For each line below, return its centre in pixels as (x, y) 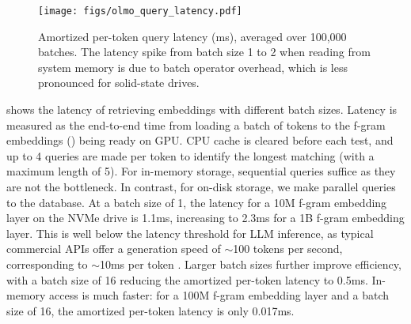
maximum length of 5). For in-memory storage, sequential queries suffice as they (201, 171)
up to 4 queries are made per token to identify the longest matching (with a (190, 155)
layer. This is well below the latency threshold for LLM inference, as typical (190, 233)
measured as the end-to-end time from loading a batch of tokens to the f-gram (196, 124)
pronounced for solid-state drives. (119, 83)
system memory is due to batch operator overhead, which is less (193, 67)
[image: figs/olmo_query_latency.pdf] (140, 11)
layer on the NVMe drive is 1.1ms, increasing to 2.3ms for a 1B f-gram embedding (205, 218)
